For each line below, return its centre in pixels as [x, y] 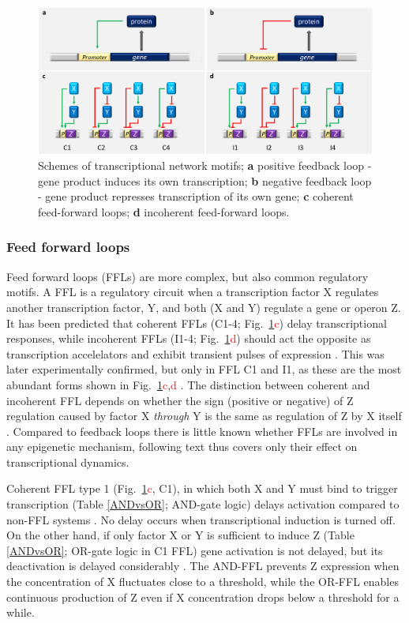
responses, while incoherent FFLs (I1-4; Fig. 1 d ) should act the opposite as [189, 338]
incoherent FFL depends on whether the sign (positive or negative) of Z [180, 400]
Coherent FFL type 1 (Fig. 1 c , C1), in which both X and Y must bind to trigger [202, 488]
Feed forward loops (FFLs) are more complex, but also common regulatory [188, 276]
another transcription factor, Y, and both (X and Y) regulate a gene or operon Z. [204, 307]
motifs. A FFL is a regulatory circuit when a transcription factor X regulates [193, 292]
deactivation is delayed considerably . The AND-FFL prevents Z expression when [203, 566]
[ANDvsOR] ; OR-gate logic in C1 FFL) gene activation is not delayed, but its [195, 550]
